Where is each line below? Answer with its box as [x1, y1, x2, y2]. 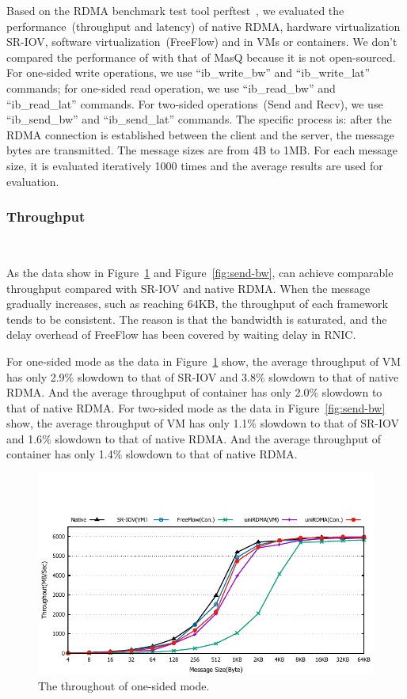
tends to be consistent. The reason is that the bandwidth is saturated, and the [6, 310, 387, 327]
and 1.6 [6, 430, 43, 446]
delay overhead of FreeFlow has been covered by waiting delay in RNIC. [6, 326, 356, 343]
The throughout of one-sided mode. [38, 678, 210, 694]
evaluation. [6, 173, 59, 189]
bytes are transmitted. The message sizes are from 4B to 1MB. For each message [6, 142, 397, 158]
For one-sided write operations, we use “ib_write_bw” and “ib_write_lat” [6, 64, 371, 81]
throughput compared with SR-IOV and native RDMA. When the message [6, 279, 371, 296]
